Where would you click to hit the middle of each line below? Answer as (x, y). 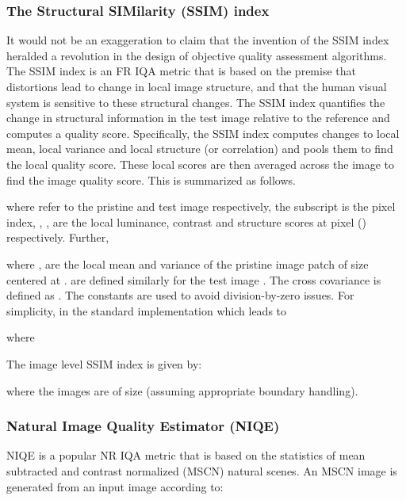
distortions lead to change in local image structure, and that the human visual (197, 86)
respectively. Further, (58, 237)
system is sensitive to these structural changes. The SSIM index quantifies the (196, 102)
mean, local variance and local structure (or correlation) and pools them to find (200, 149)
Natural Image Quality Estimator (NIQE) (143, 426)
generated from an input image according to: (115, 486)
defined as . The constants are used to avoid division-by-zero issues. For (180, 295)
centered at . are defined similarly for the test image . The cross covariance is (194, 279)
